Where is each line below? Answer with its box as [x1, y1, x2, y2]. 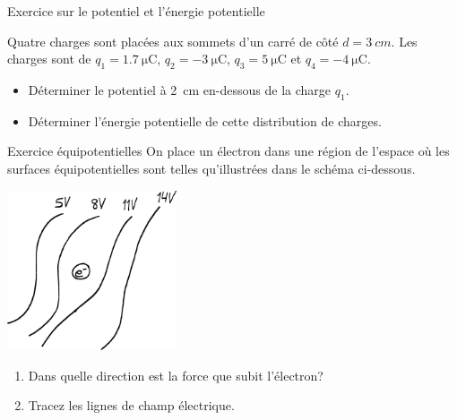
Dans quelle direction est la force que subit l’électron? [28, 365, 323, 384]
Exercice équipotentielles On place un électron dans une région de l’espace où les [7, 141, 450, 160]
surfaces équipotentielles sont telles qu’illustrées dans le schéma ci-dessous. [7, 159, 416, 177]
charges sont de [7, 49, 91, 68]
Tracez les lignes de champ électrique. [28, 396, 235, 415]
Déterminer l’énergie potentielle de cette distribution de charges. [28, 111, 382, 130]
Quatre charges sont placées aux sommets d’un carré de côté [7, 31, 339, 50]
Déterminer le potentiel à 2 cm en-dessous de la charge [28, 80, 332, 99]
